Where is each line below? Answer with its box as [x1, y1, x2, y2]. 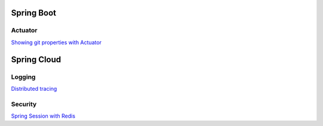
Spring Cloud [11, 54, 62, 64]
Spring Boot [11, 8, 56, 18]
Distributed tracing [11, 85, 57, 92]
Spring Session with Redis [11, 112, 76, 119]
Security [11, 100, 37, 108]
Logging [11, 72, 36, 81]
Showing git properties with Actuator [11, 39, 102, 46]
